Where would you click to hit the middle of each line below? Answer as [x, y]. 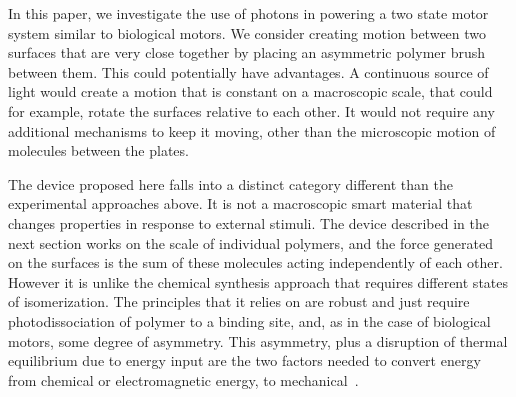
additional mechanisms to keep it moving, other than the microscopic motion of [252, 130]
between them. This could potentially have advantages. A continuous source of [248, 71]
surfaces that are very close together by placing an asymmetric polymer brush [247, 52]
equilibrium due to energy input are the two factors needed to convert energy [244, 360]
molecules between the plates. [98, 150]
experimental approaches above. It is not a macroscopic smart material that [240, 203]
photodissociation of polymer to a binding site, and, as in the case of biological [249, 320]
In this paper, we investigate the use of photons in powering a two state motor [248, 13]
